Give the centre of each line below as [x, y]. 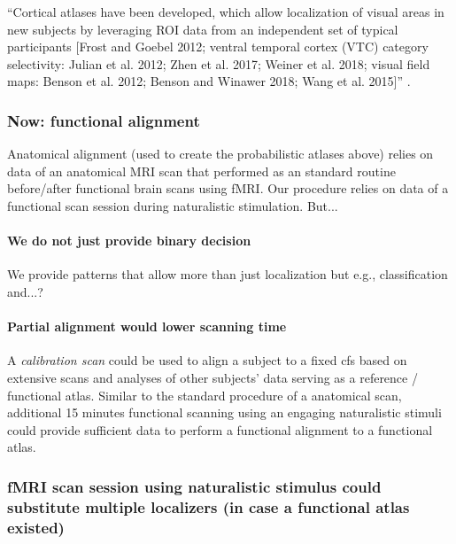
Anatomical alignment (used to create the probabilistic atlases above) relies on [220, 154]
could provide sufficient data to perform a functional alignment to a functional [220, 429]
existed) [36, 527]
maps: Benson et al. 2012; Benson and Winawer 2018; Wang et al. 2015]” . [209, 81]
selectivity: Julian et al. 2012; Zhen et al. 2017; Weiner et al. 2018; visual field [219, 63]
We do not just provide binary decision [129, 241]
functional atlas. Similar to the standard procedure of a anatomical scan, [205, 395]
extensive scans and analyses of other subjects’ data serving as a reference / [213, 377]
